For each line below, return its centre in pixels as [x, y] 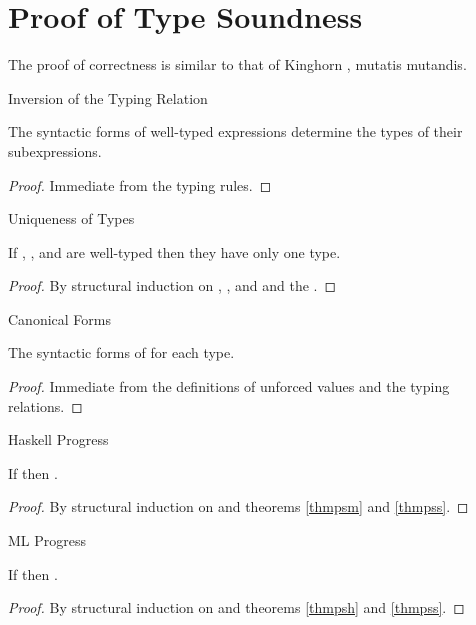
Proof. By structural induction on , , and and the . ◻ [172, 285]
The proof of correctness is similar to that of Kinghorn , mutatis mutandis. [237, 64]
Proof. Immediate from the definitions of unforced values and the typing [229, 386]
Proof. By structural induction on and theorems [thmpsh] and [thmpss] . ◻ [236, 607]
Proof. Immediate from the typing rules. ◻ [140, 184]
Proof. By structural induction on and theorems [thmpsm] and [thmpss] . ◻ [238, 506]
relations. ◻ [45, 405]
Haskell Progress [58, 439]
